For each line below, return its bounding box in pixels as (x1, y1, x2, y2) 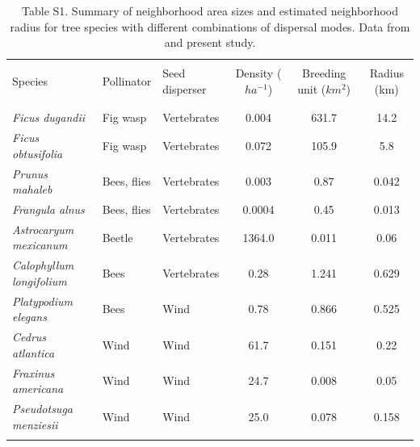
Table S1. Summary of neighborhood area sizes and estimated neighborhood (22, 2, 398, 19)
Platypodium (12, 292, 73, 309)
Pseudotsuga (12, 399, 73, 416)
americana (12, 380, 64, 397)
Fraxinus (12, 364, 55, 381)
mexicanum (12, 236, 68, 253)
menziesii (12, 416, 58, 432)
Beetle (102, 228, 133, 245)
